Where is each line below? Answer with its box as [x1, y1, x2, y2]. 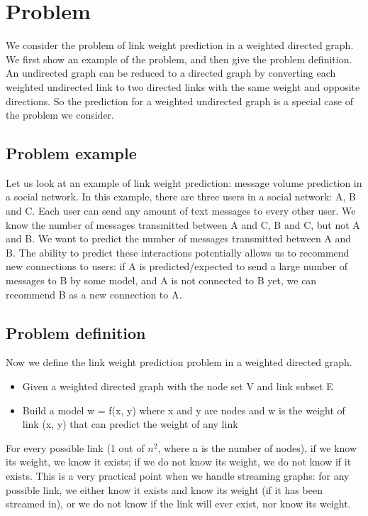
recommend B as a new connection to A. [6, 286, 182, 301]
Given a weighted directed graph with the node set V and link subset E [22, 379, 333, 394]
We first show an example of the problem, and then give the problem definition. [6, 51, 352, 66]
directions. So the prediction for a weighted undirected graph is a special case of [6, 93, 354, 108]
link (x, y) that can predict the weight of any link [22, 416, 238, 431]
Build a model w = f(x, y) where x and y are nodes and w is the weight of [22, 402, 345, 417]
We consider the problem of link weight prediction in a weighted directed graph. [6, 38, 354, 53]
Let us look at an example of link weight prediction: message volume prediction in [6, 175, 362, 190]
